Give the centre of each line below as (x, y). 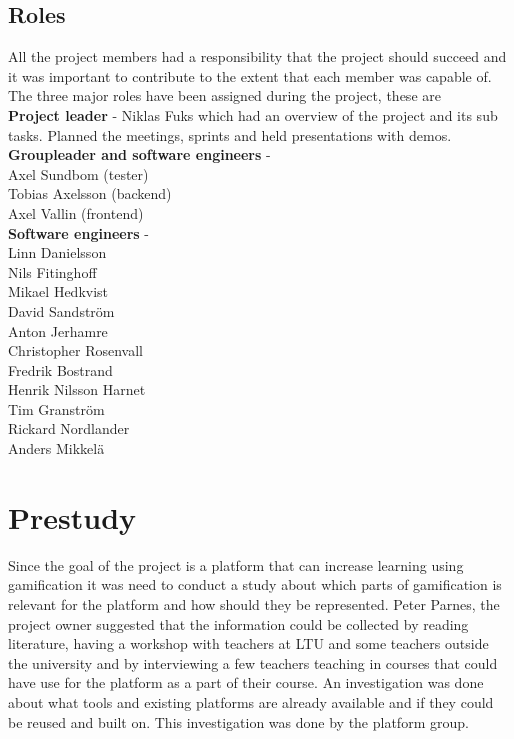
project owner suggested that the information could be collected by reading (238, 623)
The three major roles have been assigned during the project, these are (224, 95)
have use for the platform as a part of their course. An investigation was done (246, 682)
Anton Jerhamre (58, 330)
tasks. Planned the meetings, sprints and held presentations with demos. (230, 134)
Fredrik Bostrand (60, 369)
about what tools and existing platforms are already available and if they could (251, 701)
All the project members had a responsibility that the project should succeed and (257, 56)
